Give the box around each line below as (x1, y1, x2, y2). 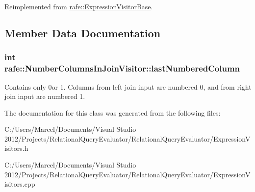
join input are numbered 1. (4, 91, 85, 101)
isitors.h (4, 143, 28, 153)
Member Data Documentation (4, 25, 161, 40)
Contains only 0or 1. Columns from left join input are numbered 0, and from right (4, 81, 252, 92)
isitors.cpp (4, 179, 35, 189)
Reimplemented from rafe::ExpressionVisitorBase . (4, 1, 153, 11)
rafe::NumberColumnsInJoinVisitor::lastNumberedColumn (4, 62, 240, 74)
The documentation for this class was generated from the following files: (4, 107, 221, 118)
